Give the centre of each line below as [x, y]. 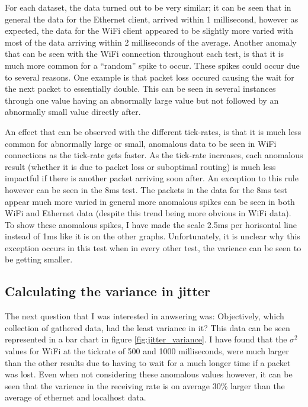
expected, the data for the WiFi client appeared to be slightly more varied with [149, 31]
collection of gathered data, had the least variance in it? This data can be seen [147, 327]
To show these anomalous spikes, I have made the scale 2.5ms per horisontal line [151, 224]
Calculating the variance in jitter [108, 291]
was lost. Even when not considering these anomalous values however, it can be [149, 374]
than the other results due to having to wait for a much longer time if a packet [148, 362]
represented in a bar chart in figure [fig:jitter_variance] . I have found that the [146, 339]
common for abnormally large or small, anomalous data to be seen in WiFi [141, 143]
